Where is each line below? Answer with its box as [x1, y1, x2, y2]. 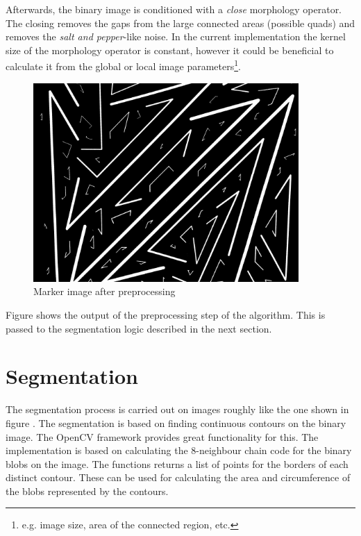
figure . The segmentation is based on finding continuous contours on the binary [6, 415, 346, 430]
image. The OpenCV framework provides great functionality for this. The [6, 429, 319, 444]
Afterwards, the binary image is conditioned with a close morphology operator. [6, 2, 342, 16]
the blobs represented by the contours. [6, 483, 169, 498]
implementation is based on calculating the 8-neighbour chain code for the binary [6, 443, 352, 458]
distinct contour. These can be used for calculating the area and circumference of [6, 470, 351, 485]
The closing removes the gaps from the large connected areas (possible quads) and [6, 15, 355, 30]
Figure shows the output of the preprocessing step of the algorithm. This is [6, 308, 326, 321]
